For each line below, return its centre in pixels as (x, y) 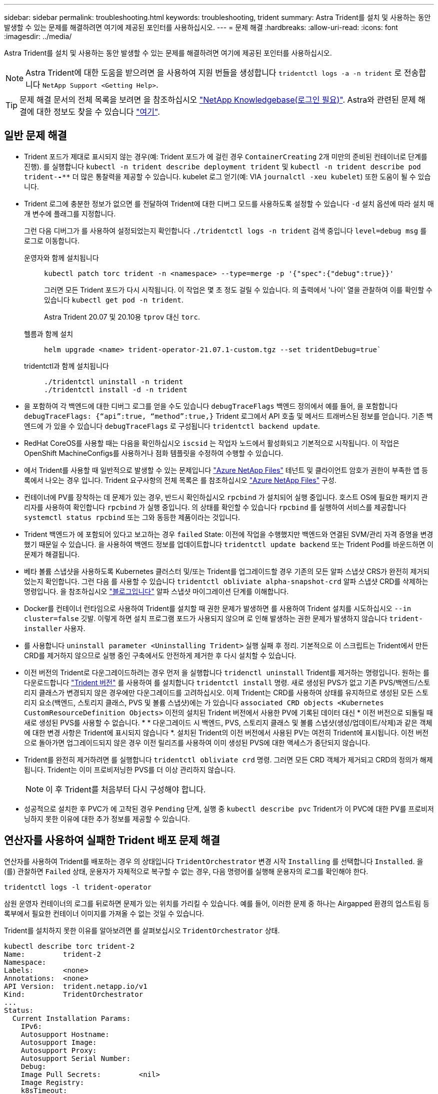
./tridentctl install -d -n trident (116, 389)
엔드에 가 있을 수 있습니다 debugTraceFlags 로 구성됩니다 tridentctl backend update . (172, 426)
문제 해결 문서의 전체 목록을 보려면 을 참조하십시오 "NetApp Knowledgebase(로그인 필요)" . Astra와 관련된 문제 (218, 100)
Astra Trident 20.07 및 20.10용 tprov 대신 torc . (122, 317)
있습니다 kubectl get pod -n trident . (114, 300)
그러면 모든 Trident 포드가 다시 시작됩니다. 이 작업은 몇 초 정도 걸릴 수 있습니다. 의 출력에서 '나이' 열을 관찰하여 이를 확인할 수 (238, 290)
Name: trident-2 (52, 954)
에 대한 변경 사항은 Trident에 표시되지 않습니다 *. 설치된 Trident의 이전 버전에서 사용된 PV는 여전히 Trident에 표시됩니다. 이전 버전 (226, 732)
